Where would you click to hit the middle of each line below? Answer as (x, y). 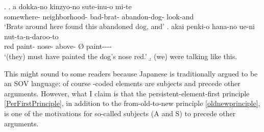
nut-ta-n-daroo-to (31, 36)
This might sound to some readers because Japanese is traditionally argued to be (131, 73)
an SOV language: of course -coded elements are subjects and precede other (122, 83)
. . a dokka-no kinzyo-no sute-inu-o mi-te (68, 6)
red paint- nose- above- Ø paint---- (58, 46)
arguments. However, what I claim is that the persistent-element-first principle (127, 93)
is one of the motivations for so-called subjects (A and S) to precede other (120, 113)
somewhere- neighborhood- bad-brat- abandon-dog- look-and (99, 16)
